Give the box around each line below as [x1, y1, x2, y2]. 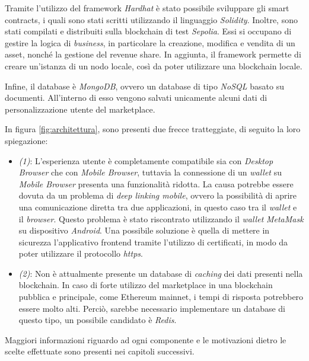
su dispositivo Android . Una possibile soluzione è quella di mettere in [18, 224, 270, 237]
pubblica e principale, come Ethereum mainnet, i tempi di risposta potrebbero [18, 290, 304, 303]
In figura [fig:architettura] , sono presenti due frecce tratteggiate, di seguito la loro [5, 123, 301, 135]
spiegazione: [5, 134, 48, 146]
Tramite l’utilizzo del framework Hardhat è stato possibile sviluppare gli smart [5, 2, 289, 14]
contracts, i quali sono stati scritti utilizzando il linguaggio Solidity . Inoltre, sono [5, 13, 298, 25]
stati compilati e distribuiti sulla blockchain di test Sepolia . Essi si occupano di [5, 25, 292, 37]
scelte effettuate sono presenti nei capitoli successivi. [5, 345, 195, 357]
